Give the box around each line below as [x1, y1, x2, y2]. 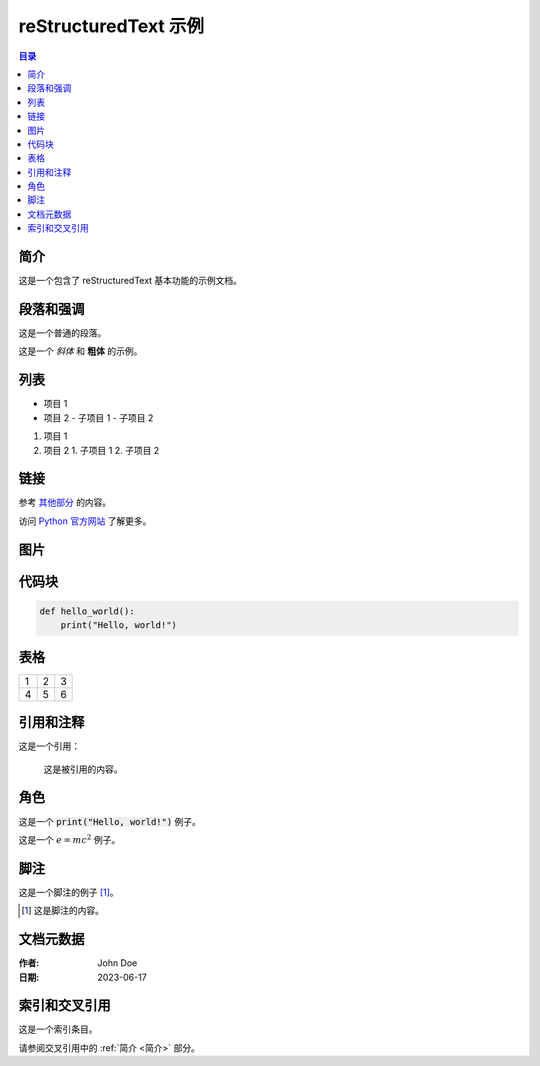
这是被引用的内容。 [43, 763, 123, 775]
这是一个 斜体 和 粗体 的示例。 [18, 345, 143, 357]
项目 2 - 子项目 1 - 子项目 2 [43, 411, 154, 424]
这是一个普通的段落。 [18, 327, 107, 339]
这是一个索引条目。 [18, 1023, 98, 1035]
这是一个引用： [18, 740, 80, 752]
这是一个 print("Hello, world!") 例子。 [18, 815, 202, 827]
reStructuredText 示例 [18, 15, 205, 37]
